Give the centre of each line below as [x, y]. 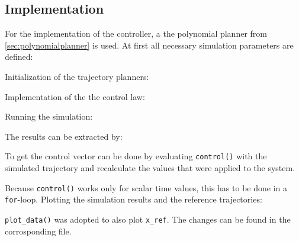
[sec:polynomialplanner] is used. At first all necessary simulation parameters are [149, 45]
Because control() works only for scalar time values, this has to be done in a [146, 187]
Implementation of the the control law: [75, 96]
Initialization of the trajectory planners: [77, 76]
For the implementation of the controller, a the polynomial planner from [136, 33]
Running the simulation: [49, 116]
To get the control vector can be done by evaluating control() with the [136, 156]
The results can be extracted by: [64, 136]
